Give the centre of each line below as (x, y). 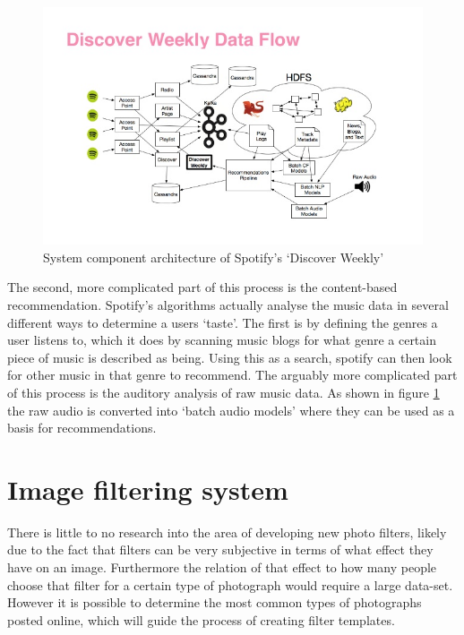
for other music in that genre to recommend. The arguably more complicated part (232, 375)
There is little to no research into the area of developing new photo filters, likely (227, 532)
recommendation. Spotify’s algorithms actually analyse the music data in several (228, 304)
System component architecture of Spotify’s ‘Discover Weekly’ (214, 257)
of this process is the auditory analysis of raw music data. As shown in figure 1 (223, 392)
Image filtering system (148, 489)
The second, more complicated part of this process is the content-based (202, 287)
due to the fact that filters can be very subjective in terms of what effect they (220, 549)
